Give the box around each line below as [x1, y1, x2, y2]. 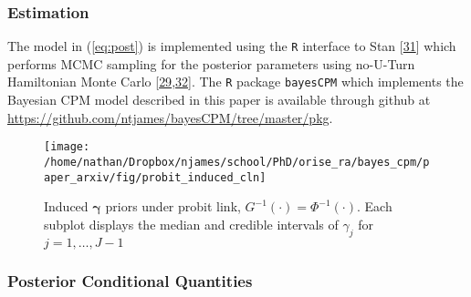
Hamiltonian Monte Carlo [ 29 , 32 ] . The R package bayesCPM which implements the [7, 72, 464, 91]
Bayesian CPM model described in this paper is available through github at [7, 90, 431, 109]
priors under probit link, [105, 197, 241, 216]
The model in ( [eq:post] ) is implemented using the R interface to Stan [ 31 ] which [7, 36, 456, 56]
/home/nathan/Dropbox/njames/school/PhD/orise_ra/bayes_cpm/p [44, 155, 430, 169]
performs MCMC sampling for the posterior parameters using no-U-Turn [7, 54, 415, 73]
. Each [356, 197, 392, 216]
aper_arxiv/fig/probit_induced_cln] [44, 170, 267, 184]
